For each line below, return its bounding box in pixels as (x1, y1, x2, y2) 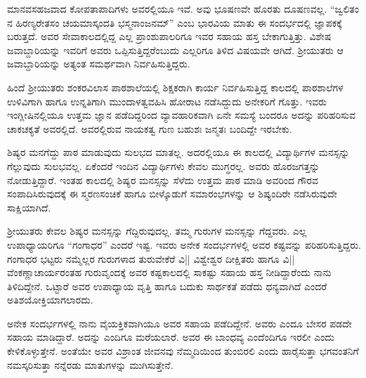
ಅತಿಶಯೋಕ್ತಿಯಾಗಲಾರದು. (7, 292, 93, 307)
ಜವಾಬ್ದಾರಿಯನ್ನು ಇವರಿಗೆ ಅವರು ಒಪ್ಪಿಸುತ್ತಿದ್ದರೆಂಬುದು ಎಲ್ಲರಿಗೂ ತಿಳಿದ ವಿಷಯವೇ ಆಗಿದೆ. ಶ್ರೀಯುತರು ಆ (7, 42, 344, 57)
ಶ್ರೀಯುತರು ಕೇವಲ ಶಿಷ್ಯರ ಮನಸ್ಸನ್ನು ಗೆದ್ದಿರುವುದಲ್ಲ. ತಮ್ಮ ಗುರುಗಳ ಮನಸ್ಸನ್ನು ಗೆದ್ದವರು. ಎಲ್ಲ (7, 223, 307, 238)
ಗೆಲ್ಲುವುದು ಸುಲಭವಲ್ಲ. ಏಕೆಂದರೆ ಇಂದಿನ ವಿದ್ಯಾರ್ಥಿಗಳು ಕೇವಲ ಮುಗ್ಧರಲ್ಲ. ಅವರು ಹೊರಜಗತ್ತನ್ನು (7, 158, 320, 173)
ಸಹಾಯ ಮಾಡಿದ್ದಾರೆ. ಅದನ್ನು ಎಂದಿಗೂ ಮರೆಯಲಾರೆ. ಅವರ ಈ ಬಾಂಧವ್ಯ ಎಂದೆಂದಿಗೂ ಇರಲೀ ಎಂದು (7, 330, 334, 344)
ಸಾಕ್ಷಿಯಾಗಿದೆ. (7, 200, 51, 214)
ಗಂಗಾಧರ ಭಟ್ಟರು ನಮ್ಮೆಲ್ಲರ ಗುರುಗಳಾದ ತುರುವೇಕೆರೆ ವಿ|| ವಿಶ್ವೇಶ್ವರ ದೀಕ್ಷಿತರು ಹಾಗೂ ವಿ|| (7, 251, 295, 266)
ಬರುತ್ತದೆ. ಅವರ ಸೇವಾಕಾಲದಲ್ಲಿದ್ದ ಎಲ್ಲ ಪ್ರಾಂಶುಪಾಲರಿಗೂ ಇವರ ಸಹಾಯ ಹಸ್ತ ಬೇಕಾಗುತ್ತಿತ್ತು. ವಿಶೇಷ (7, 29, 332, 44)
